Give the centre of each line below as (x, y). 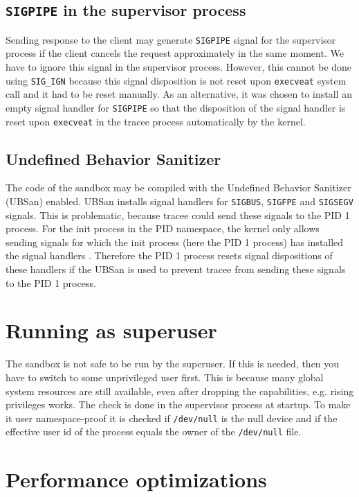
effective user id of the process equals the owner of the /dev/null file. (154, 431)
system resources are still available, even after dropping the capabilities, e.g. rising (180, 391)
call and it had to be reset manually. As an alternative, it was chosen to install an (179, 94)
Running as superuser (111, 330)
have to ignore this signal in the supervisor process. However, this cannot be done (179, 67)
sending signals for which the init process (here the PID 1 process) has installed (175, 242)
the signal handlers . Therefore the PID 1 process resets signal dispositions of (169, 255)
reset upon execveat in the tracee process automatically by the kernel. (156, 121)
